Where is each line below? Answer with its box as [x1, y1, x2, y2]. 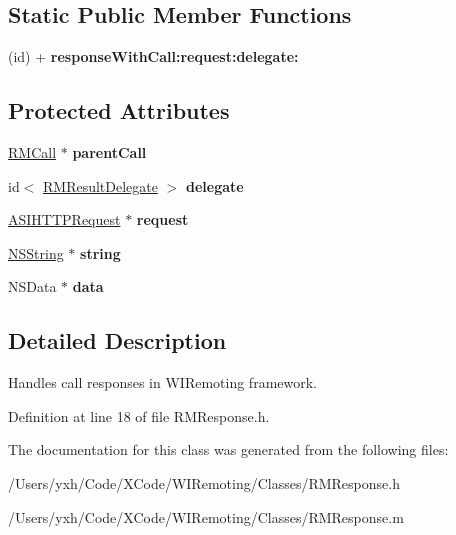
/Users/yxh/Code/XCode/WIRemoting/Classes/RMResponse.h [8, 472, 400, 493]
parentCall [72, 142, 147, 162]
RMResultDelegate [43, 175, 158, 196]
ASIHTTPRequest [8, 209, 121, 230]
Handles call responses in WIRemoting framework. [8, 372, 317, 393]
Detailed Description [8, 325, 227, 356]
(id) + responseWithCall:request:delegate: [8, 46, 299, 67]
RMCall [8, 142, 57, 162]
